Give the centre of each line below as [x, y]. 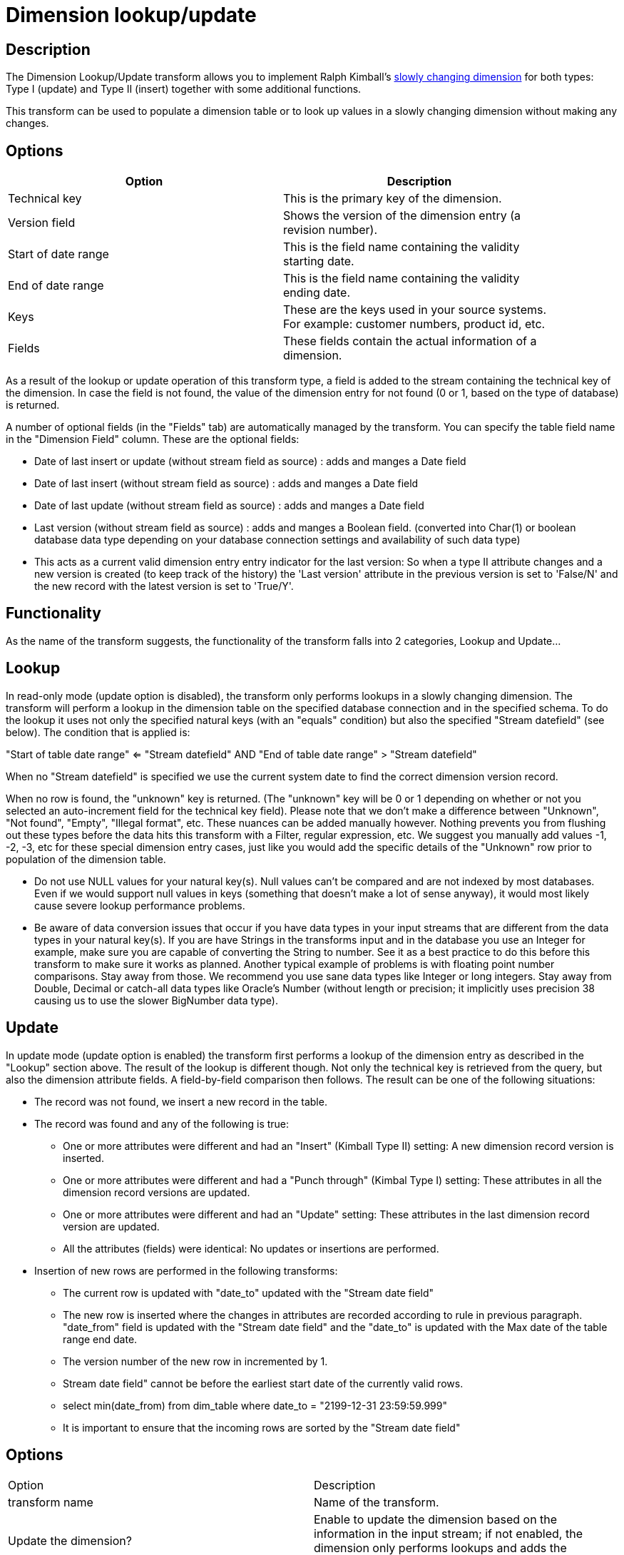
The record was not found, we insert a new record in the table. [181, 1101]
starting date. [319, 261]
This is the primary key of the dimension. [393, 199]
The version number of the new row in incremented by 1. [195, 1361]
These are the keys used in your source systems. [415, 310]
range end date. [100, 1339]
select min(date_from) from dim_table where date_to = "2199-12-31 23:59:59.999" [255, 1405]
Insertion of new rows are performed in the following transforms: [186, 1270]
